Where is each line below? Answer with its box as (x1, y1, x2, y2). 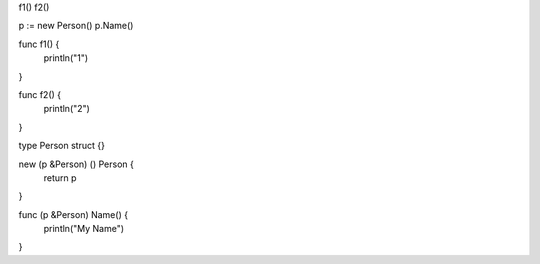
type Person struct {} (18, 140, 105, 152)
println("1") (43, 52, 89, 64)
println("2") (43, 103, 90, 115)
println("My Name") (43, 223, 125, 235)
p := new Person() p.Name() (18, 20, 134, 32)
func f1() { (18, 38, 60, 50)
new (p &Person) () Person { (18, 158, 135, 170)
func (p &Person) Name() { (18, 208, 129, 220)
